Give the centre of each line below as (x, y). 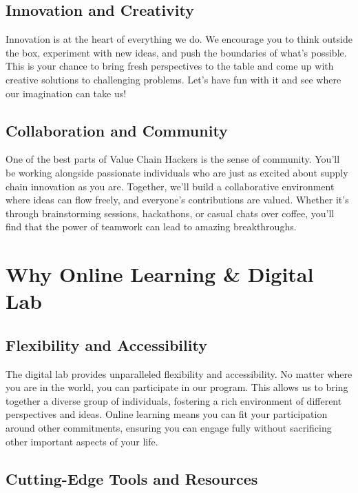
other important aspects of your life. (82, 441)
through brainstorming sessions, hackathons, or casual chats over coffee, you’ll (170, 213)
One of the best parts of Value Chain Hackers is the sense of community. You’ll (173, 159)
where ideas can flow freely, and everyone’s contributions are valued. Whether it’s (177, 200)
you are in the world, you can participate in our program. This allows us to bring (177, 387)
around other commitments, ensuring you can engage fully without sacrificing (169, 428)
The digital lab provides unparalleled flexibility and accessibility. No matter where (179, 373)
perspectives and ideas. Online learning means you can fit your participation (167, 414)
